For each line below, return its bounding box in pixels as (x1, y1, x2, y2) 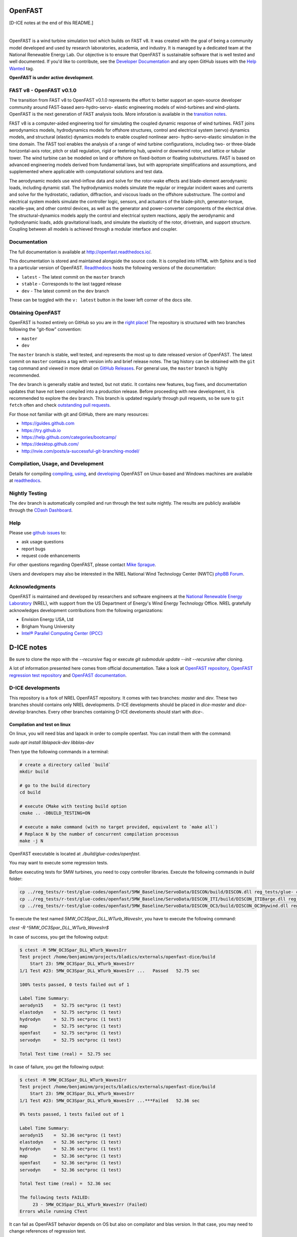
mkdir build (19, 769, 49, 774)
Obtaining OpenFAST (9, 309, 61, 316)
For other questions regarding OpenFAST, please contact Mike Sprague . (9, 562, 156, 568)
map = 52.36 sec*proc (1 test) (19, 1153, 122, 1159)
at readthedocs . (9, 477, 42, 483)
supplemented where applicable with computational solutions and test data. (9, 169, 164, 175)
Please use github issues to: (9, 529, 67, 535)
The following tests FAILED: (19, 1195, 91, 1200)
